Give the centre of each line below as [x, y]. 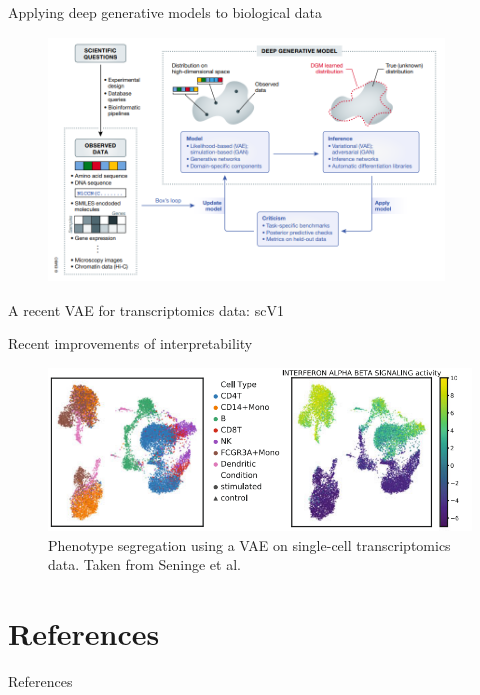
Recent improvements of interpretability [130, 343]
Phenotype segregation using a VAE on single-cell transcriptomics [249, 544]
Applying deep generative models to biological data [165, 12]
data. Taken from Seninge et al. [144, 564]
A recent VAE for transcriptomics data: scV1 [146, 309]
